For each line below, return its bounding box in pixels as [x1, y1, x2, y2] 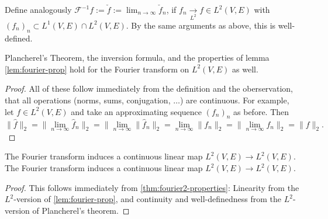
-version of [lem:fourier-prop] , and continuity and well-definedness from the [13, 193, 282, 205]
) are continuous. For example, [179, 94, 289, 106]
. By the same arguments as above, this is [126, 19, 276, 31]
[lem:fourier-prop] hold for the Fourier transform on [5, 62, 189, 75]
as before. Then [233, 105, 289, 117]
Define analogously [5, 4, 72, 15]
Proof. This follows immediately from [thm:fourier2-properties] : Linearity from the [5, 181, 299, 193]
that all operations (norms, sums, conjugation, [5, 94, 171, 106]
